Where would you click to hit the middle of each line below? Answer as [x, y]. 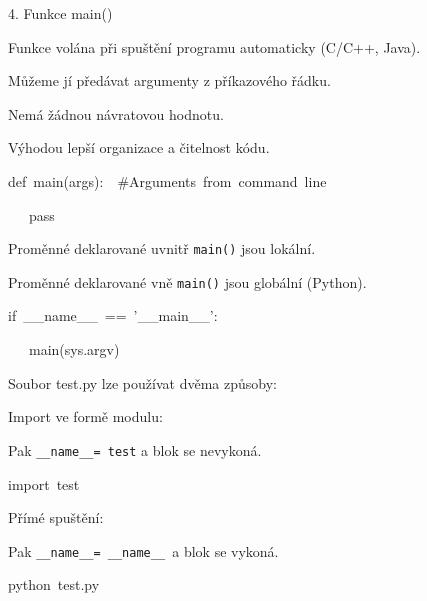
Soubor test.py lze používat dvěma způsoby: [142, 382]
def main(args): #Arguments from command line [167, 180]
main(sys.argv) [74, 349]
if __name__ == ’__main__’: [113, 315]
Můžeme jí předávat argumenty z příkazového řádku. [169, 80]
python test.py [54, 584]
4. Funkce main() [60, 13]
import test [44, 483]
